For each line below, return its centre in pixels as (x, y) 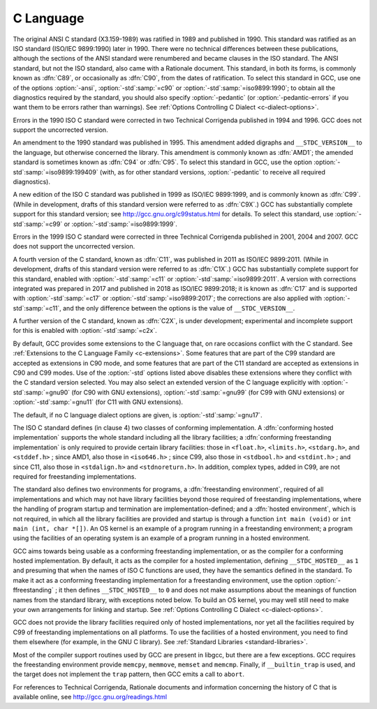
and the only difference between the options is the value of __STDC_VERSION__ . (179, 308)
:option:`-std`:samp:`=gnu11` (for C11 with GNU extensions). (98, 402)
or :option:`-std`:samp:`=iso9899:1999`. (120, 224)
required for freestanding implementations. (75, 476)
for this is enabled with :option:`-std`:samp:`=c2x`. (85, 331)
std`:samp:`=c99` (38, 224)
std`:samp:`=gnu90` (42, 392)
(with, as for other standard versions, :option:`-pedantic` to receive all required (213, 172)
